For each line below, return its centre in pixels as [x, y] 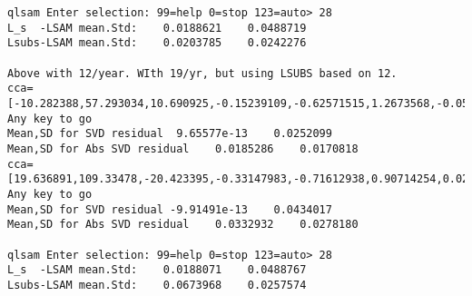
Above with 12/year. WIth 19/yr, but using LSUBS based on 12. [202, 73]
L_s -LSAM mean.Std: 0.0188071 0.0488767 [157, 270]
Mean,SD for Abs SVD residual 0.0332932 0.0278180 [183, 225]
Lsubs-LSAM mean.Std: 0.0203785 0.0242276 [157, 43]
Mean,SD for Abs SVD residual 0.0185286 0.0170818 [183, 148]
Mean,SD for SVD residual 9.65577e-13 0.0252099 [170, 134]
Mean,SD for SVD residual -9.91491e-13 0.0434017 [170, 209]
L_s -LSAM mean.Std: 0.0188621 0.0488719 [157, 28]
